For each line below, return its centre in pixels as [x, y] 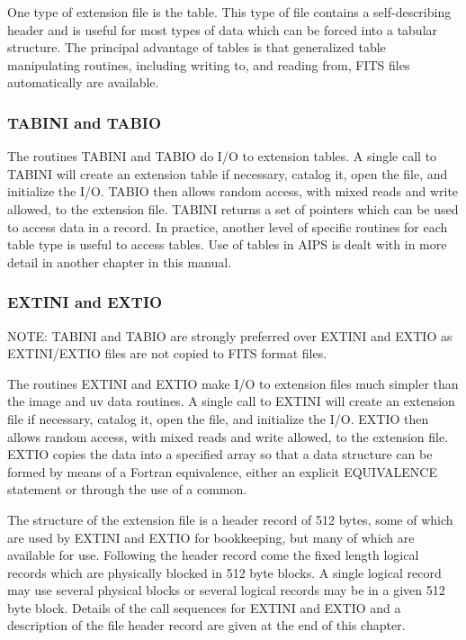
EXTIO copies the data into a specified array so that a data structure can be [220, 454]
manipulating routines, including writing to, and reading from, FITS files [209, 64]
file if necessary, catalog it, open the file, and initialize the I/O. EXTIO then [218, 418]
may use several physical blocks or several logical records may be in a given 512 [226, 590]
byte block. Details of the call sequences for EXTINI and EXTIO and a [204, 607]
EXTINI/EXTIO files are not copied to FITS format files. [167, 353]
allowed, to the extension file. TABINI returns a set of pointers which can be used [233, 208]
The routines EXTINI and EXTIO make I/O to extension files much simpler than [233, 383]
